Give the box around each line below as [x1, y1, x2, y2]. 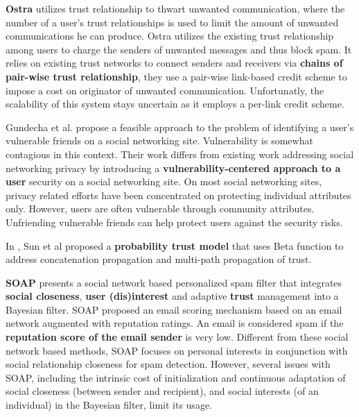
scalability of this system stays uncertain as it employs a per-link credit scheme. [6, 96, 344, 111]
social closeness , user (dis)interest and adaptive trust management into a [6, 289, 339, 303]
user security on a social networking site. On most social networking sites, [6, 174, 322, 189]
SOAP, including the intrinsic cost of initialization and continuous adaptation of [6, 370, 346, 384]
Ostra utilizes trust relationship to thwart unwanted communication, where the [6, 1, 345, 15]
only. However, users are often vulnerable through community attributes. [6, 201, 315, 216]
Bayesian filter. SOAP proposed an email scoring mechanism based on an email [6, 302, 342, 316]
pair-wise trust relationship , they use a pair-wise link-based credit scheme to [6, 69, 347, 83]
